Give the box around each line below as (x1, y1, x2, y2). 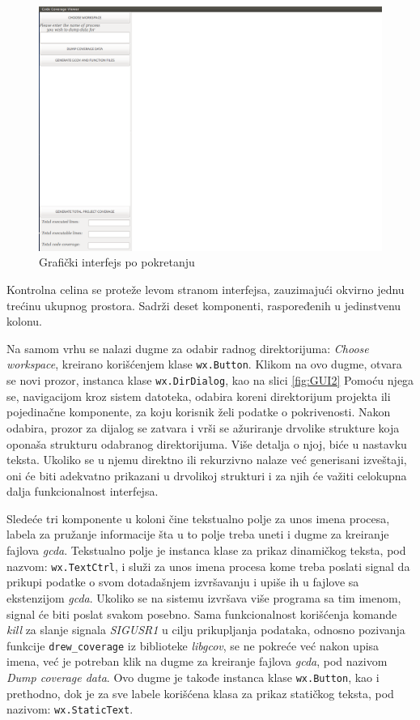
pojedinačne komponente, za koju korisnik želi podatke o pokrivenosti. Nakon (6, 403, 391, 420)
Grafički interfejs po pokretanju (39, 253, 195, 271)
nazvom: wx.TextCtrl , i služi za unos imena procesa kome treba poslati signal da (6, 557, 410, 574)
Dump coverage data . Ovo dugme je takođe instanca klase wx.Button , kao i (6, 668, 380, 685)
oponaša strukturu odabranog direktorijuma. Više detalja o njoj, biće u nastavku (6, 435, 407, 452)
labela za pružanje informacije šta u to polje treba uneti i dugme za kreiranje (6, 526, 389, 543)
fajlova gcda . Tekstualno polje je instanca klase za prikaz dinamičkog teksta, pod (6, 542, 406, 559)
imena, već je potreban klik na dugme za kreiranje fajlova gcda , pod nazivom (6, 653, 388, 670)
